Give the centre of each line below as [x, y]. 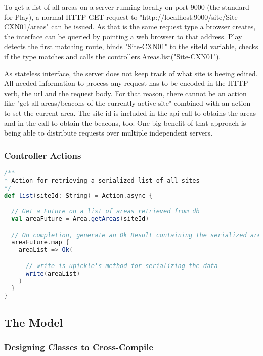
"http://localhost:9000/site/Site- [190, 16]
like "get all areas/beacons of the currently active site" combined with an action [127, 103]
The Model [34, 322]
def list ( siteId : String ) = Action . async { [78, 195]
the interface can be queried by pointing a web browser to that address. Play [123, 36]
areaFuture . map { [40, 242]
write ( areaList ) [53, 273]
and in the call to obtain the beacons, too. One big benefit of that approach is [125, 123]
